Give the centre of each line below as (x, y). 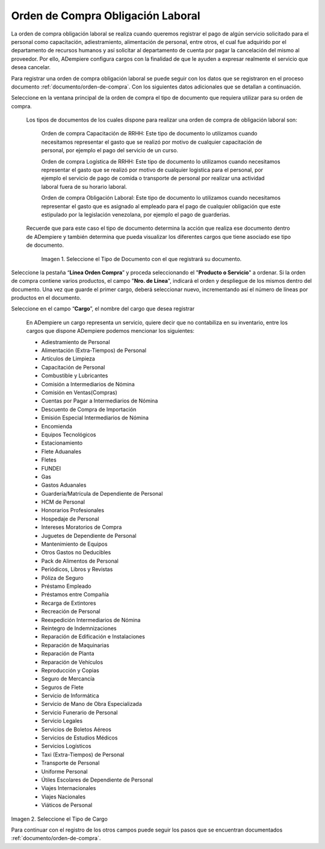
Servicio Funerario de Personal (79, 712)
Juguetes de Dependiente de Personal (89, 536)
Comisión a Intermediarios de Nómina (88, 384)
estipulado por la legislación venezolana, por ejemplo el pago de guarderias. (136, 214)
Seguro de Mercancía (68, 679)
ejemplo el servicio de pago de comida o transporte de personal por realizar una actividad (153, 178)
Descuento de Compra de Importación (89, 409)
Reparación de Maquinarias (75, 645)
